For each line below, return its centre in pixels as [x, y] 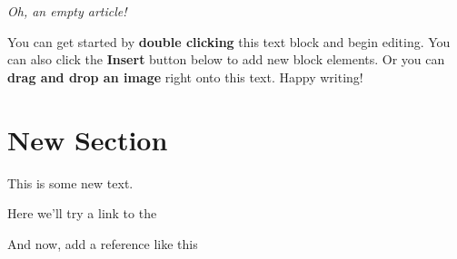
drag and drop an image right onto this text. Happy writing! [185, 77]
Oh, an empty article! [67, 11]
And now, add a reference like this [103, 243]
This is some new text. [70, 182]
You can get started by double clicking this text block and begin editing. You [229, 41]
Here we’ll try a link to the [82, 213]
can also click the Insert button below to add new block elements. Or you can [226, 59]
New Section [88, 139]
